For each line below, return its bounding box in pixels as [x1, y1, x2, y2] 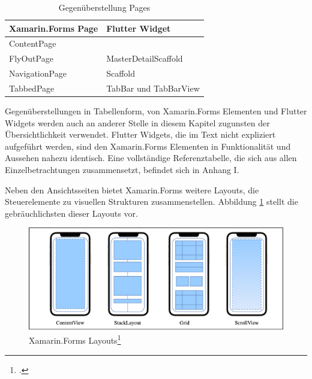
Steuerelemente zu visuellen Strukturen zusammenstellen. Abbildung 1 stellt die [5, 195, 298, 208]
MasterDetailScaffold [106, 52, 183, 65]
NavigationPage [9, 67, 67, 80]
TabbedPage [9, 81, 55, 94]
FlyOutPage [9, 52, 53, 65]
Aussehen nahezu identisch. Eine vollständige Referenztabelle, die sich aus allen [5, 151, 297, 164]
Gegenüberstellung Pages [58, 1, 151, 13]
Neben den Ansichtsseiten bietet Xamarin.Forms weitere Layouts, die [5, 183, 259, 196]
